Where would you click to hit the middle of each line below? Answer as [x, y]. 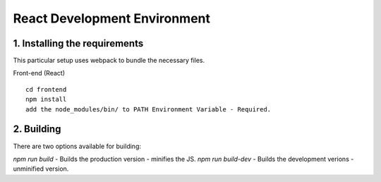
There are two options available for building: [77, 146]
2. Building [37, 129]
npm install [46, 99]
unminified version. [41, 169]
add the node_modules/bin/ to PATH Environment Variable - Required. [149, 109]
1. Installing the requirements [78, 43]
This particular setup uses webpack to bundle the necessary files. [109, 61]
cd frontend [46, 89]
